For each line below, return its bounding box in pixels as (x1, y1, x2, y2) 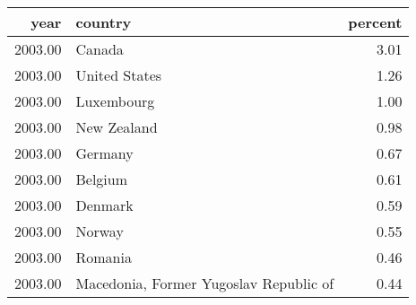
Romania (75, 247, 132, 267)
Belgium (75, 169, 128, 189)
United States (75, 65, 162, 85)
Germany (75, 143, 134, 163)
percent (348, 12, 403, 32)
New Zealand (75, 117, 158, 137)
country (75, 12, 132, 32)
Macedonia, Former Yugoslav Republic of (75, 273, 334, 293)
